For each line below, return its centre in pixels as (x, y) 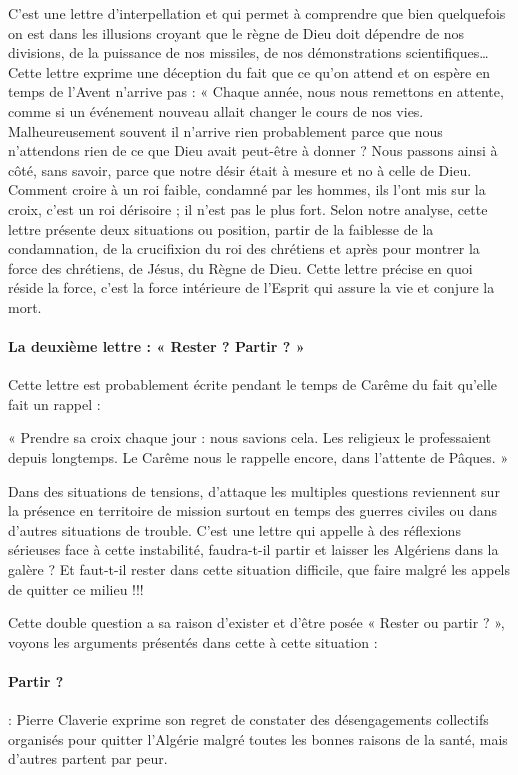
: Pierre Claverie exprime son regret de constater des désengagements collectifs (248, 719)
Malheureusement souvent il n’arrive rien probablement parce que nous (225, 130)
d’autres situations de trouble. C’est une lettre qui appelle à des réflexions (234, 529)
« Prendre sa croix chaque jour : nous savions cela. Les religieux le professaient (249, 437)
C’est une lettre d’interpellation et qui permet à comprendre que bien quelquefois (257, 13)
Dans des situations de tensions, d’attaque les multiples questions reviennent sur (254, 490)
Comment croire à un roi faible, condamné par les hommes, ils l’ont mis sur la (247, 189)
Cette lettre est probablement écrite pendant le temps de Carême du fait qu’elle (253, 384)
